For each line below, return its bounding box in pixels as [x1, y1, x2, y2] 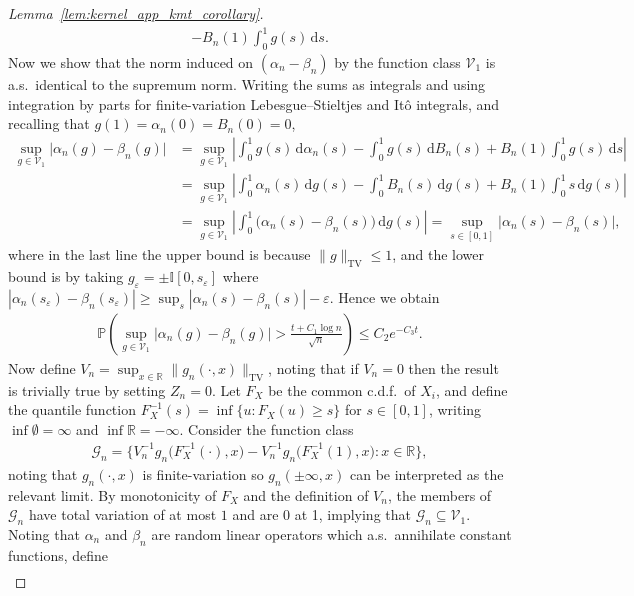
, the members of [387, 484, 492, 505]
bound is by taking [8, 266, 124, 287]
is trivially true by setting [8, 379, 166, 400]
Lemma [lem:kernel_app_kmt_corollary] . [8, 3, 264, 23]
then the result [408, 357, 499, 378]
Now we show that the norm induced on [8, 51, 254, 72]
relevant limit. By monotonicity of [8, 484, 217, 505]
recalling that [8, 113, 90, 134]
